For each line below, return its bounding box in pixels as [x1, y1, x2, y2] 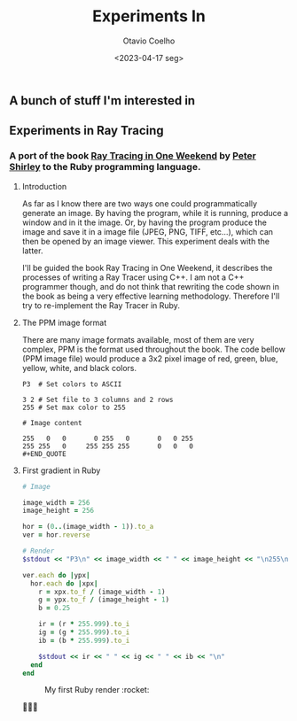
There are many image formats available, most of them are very [21, 334, 254, 345]
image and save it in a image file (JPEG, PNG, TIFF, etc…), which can [21, 226, 273, 236]
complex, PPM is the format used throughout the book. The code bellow [21, 344, 285, 354]
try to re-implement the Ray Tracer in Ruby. [21, 299, 180, 311]
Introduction [21, 181, 67, 191]
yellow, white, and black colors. [21, 362, 137, 373]
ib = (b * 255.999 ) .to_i [38, 636, 130, 645]
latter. [21, 245, 43, 256]
